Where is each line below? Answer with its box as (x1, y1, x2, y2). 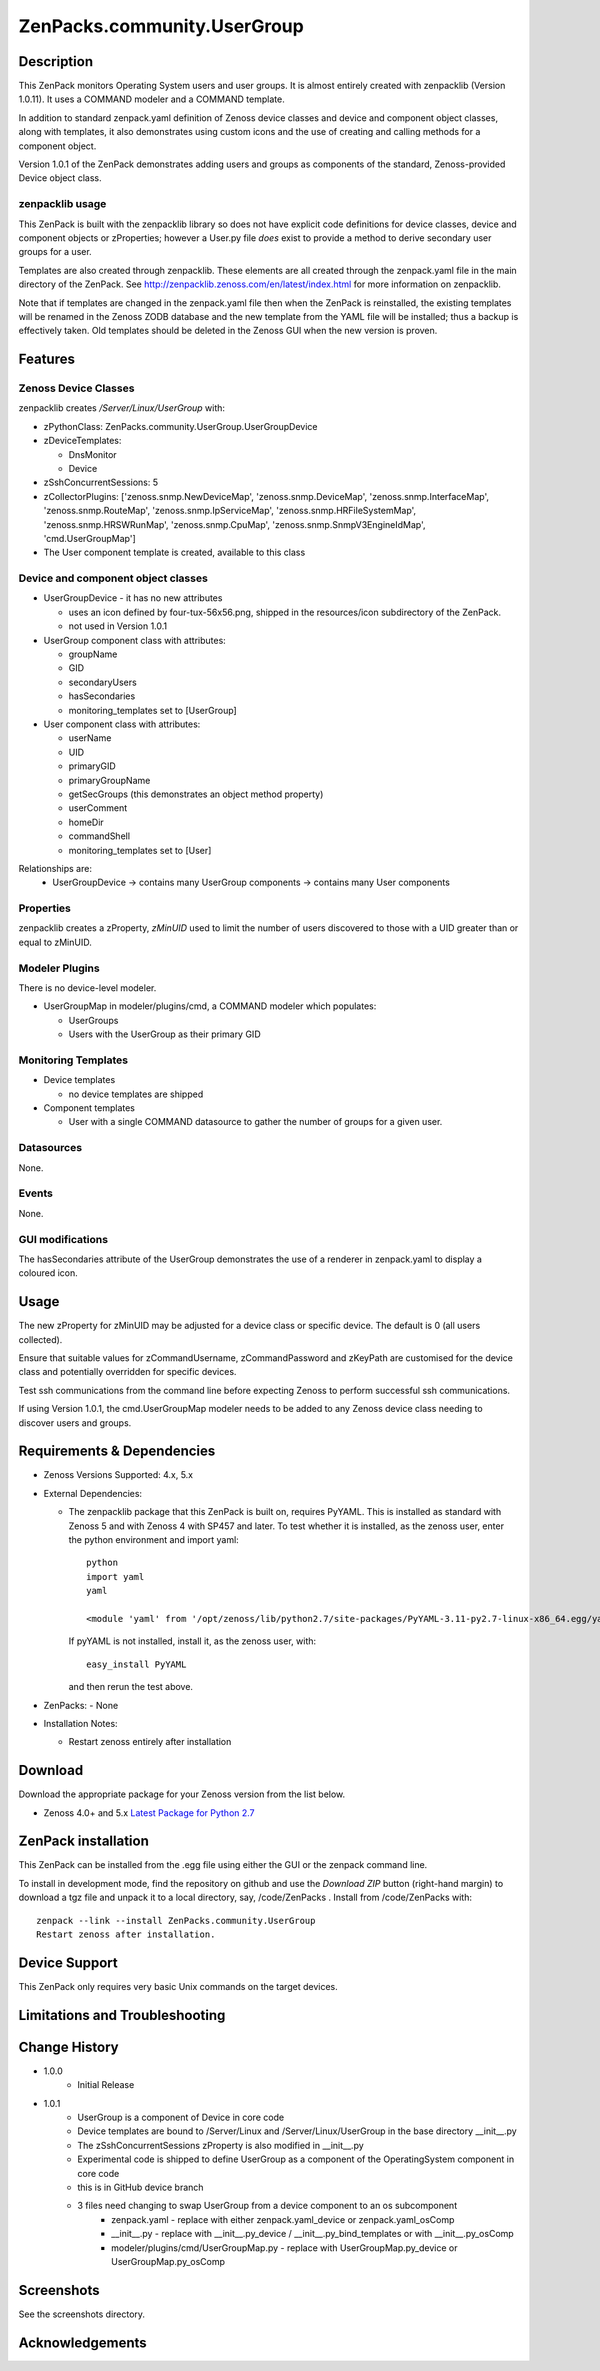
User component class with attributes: (43, 718, 201, 730)
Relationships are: (18, 862, 92, 874)
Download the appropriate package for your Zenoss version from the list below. (18, 1788, 346, 1800)
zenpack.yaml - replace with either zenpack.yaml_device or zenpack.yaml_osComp (111, 2213, 455, 2225)
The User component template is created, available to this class (43, 546, 306, 559)
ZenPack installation (18, 1833, 149, 1850)
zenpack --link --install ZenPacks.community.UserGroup (36, 1915, 316, 1926)
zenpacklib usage (18, 197, 107, 211)
